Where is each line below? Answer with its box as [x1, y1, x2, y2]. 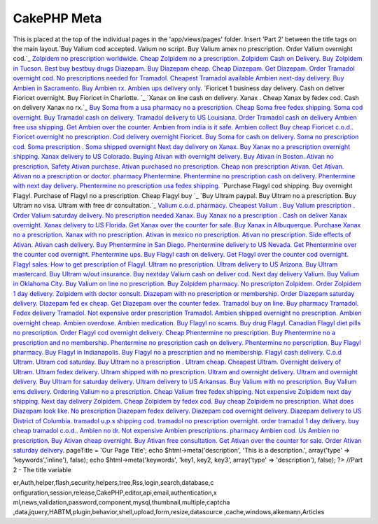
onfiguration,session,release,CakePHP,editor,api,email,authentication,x [13, 488, 217, 497]
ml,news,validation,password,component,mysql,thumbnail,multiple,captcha [13, 497, 230, 507]
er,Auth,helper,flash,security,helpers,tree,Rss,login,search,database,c [13, 479, 214, 487]
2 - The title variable [13, 465, 71, 474]
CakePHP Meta [13, 10, 102, 26]
